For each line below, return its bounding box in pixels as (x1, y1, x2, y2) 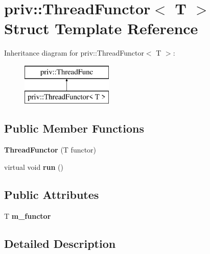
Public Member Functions (4, 120, 144, 136)
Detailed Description (4, 235, 116, 251)
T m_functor (4, 210, 51, 221)
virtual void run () (4, 161, 63, 172)
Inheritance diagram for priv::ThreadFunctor (4, 47, 144, 58)
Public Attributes (4, 186, 99, 202)
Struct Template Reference (4, 18, 198, 39)
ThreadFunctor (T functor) (4, 144, 97, 155)
